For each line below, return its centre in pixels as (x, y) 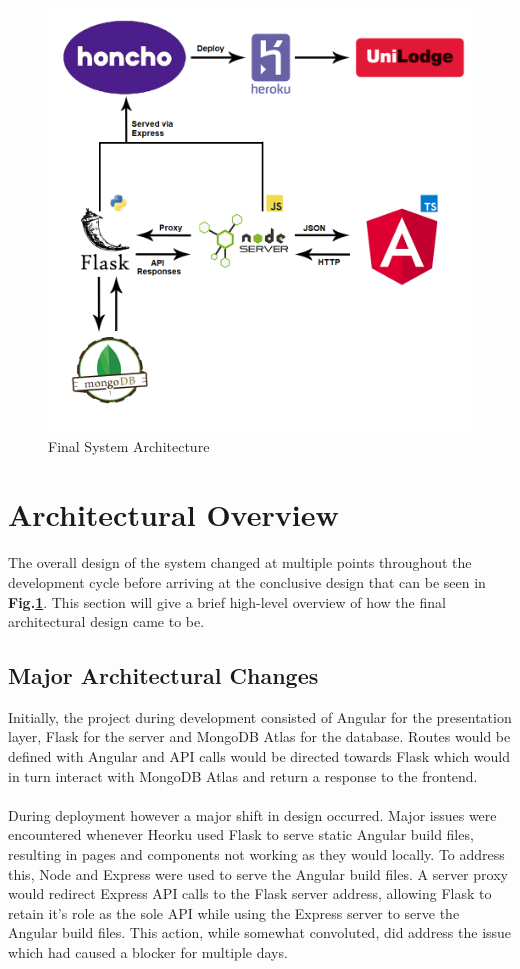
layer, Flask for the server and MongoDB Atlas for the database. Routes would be (259, 736)
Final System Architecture (129, 445)
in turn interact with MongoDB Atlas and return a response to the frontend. (243, 775)
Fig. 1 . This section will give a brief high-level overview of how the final (227, 601)
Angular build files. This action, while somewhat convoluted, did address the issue (260, 932)
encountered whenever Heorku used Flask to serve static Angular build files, (241, 834)
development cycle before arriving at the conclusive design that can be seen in (247, 581)
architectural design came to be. (106, 621)
